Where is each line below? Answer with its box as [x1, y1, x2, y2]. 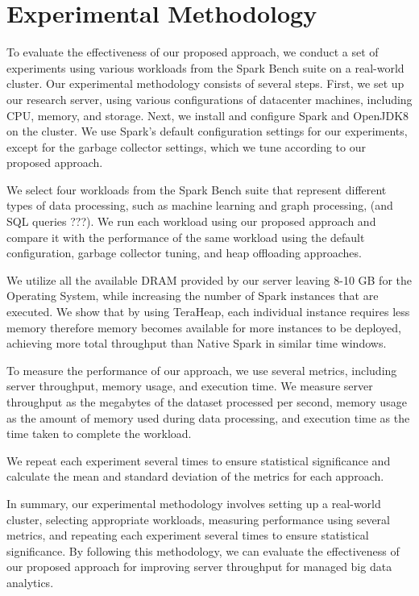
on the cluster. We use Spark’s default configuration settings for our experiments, [6, 123, 408, 140]
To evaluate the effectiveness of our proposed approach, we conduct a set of [6, 44, 379, 60]
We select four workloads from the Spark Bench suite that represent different [6, 181, 387, 198]
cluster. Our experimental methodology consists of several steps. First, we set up [6, 75, 404, 92]
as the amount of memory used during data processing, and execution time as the [6, 409, 410, 426]
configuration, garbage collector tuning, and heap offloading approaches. [6, 244, 362, 261]
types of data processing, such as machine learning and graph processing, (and [6, 197, 393, 214]
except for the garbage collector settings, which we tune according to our [6, 138, 366, 155]
